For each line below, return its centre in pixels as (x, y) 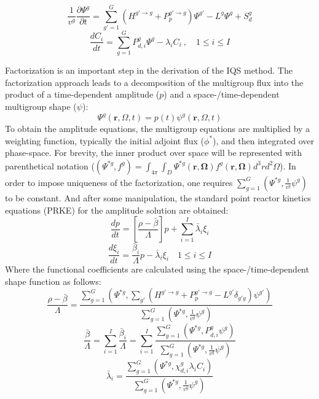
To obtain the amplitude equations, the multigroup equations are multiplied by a (158, 129)
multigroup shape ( (41, 107)
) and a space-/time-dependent (222, 94)
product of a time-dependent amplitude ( (82, 94)
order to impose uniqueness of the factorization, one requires (119, 182)
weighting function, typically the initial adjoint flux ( (105, 140)
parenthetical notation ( (50, 165)
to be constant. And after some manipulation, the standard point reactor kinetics (158, 197)
